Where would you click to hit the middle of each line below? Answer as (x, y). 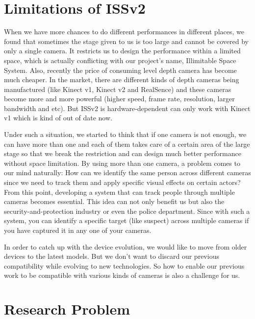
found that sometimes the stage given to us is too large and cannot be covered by (126, 41)
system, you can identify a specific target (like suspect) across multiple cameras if (127, 220)
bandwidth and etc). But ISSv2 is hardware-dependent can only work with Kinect (127, 108)
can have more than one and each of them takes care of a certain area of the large (127, 144)
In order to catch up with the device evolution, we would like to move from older (126, 246)
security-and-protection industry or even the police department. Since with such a (127, 211)
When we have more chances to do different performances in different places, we (124, 32)
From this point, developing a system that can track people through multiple (119, 192)
